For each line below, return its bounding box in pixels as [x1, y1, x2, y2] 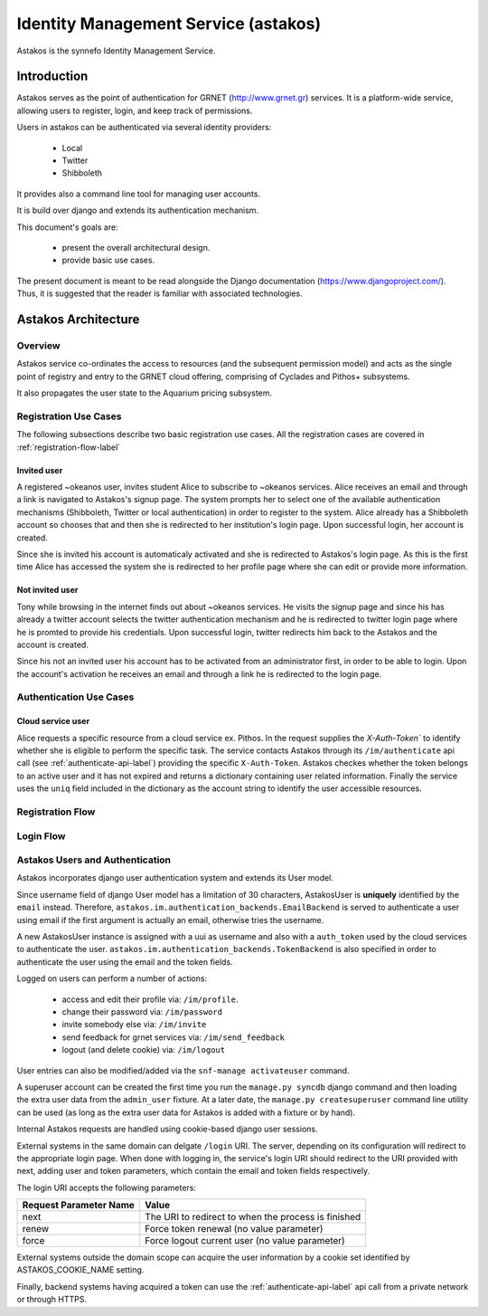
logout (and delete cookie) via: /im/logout [61, 1044, 226, 1055]
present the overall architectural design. [61, 242, 211, 253]
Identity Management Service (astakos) [16, 14, 321, 33]
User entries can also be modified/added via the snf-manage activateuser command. [16, 1064, 350, 1076]
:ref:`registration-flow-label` [16, 442, 121, 453]
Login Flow [16, 829, 66, 842]
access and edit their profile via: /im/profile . [61, 994, 239, 1005]
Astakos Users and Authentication [16, 853, 172, 866]
